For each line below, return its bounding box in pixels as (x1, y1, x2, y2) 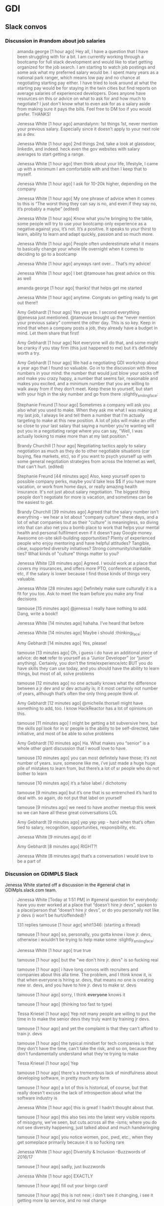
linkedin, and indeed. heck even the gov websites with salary (17, 146, 140, 152)
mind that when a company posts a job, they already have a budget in (17, 325, 158, 331)
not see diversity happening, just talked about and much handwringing (17, 1124, 160, 1130)
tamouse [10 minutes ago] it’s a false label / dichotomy (17, 780, 127, 786)
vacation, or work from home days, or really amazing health (17, 483, 138, 490)
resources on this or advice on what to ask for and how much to (17, 95, 146, 101)
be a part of (17, 858, 41, 864)
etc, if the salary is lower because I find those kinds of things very (17, 570, 150, 576)
